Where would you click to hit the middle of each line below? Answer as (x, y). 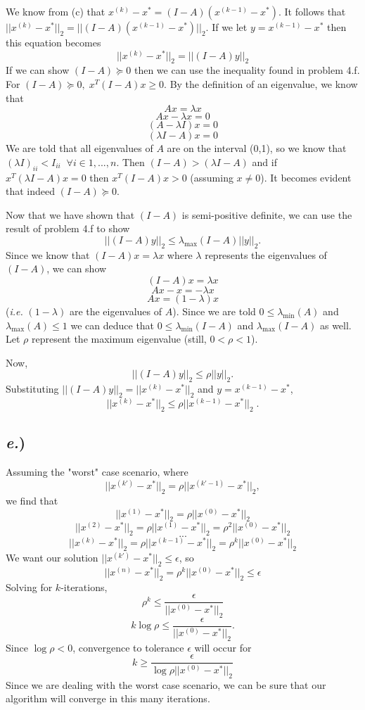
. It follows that (312, 11)
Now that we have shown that (70, 214)
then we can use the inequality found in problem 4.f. (247, 70)
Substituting (32, 389)
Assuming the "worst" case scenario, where (97, 472)
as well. (335, 325)
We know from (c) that (56, 11)
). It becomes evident (306, 177)
